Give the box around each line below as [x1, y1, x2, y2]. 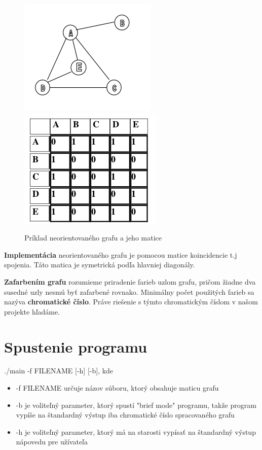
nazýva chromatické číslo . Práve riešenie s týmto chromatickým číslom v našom [4, 296, 258, 307]
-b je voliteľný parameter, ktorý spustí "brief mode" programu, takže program [16, 399, 256, 410]
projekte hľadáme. [4, 306, 60, 317]
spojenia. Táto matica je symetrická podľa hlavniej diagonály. [4, 259, 195, 270]
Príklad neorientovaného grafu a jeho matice [24, 232, 162, 243]
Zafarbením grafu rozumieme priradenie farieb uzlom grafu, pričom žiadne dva [4, 276, 256, 287]
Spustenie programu [4, 336, 147, 357]
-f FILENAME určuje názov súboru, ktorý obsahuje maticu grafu [16, 383, 219, 393]
